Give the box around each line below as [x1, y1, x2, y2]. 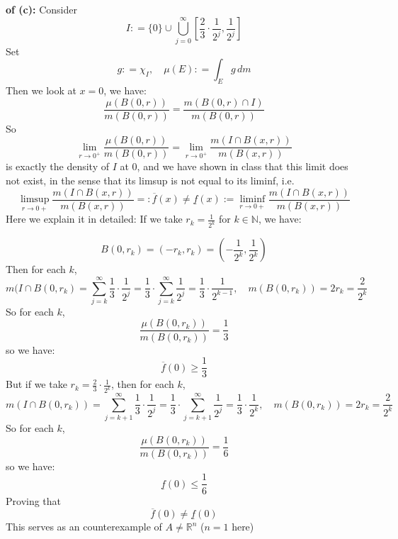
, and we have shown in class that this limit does [137, 159, 348, 174]
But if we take [6, 377, 67, 391]
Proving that [6, 493, 62, 508]
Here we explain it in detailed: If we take [6, 211, 183, 226]
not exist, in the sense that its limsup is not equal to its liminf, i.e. [6, 173, 295, 188]
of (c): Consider [6, 2, 77, 16]
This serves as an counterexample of [6, 519, 162, 534]
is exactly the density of [6, 159, 109, 174]
